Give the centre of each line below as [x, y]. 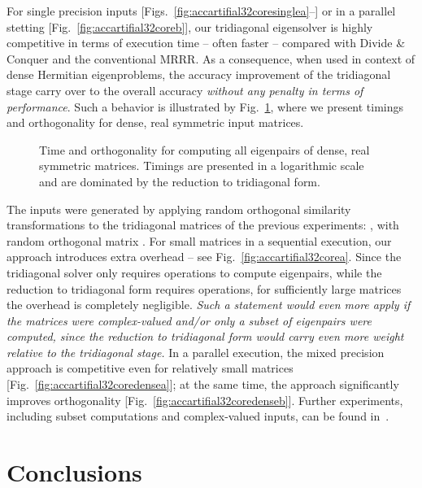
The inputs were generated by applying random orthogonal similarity [179, 209]
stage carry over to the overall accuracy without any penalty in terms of [185, 90]
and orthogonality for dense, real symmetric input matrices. [155, 122]
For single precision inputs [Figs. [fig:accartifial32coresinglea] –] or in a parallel [201, 11]
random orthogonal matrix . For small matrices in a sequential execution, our [199, 240]
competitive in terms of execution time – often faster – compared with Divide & [206, 43]
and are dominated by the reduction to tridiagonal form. [180, 181]
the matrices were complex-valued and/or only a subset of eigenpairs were [189, 320]
